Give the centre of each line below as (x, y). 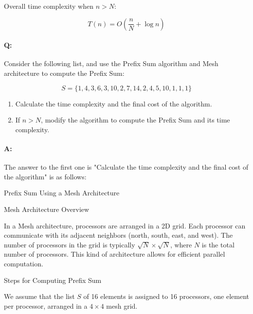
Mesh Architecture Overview (47, 209)
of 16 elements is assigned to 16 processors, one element (166, 296)
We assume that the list (39, 296)
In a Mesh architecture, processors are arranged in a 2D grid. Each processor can (125, 225)
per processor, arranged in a (46, 305)
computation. (24, 263)
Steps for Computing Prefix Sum (53, 280)
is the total (218, 244)
